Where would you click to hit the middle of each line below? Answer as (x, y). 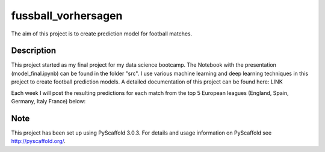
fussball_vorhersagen (67, 16)
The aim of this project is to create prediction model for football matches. (102, 34)
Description (34, 51)
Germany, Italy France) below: (48, 102)
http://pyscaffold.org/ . (39, 141)
